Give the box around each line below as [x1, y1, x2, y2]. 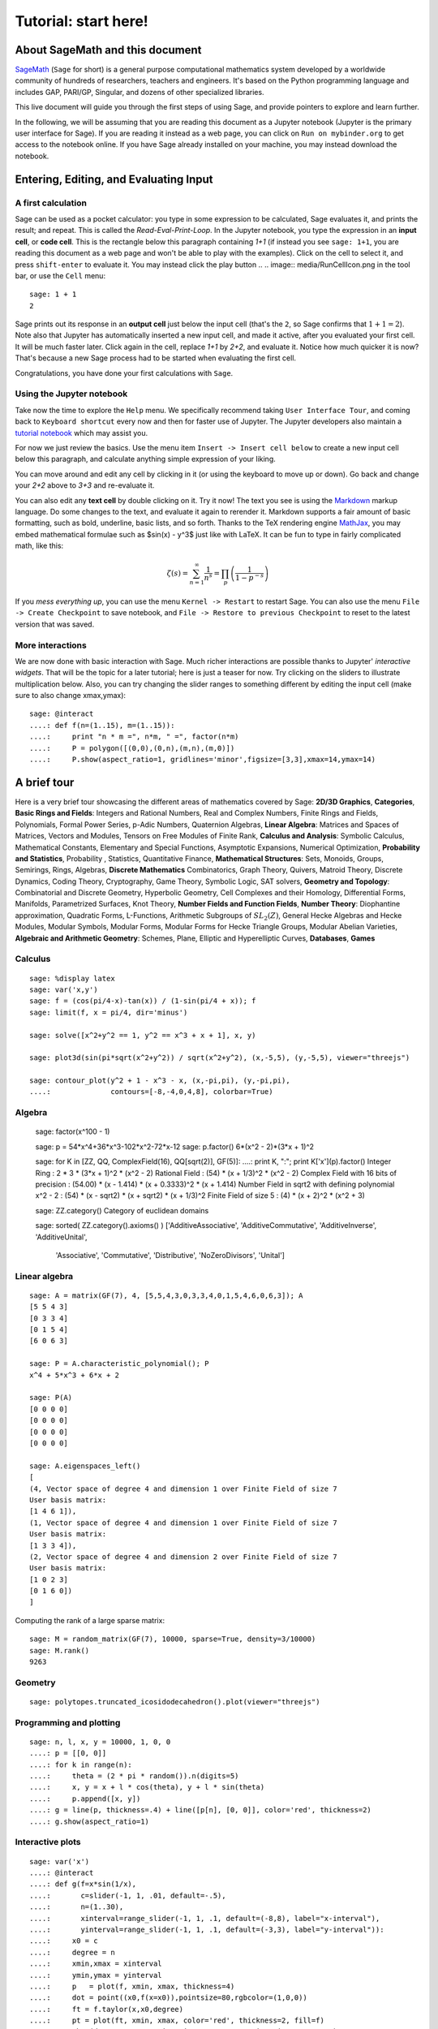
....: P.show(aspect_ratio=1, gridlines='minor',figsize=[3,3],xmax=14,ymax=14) [29, 755, 376, 765]
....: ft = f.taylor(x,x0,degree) [29, 2005, 184, 2014]
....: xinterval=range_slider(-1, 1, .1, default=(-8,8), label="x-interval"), [29, 1914, 380, 1923]
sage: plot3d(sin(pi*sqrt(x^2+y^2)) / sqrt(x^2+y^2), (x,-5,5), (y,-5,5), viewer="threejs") [29, 1053, 410, 1062]
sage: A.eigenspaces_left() [29, 1461, 141, 1471]
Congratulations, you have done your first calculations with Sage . [15, 368, 234, 377]
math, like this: [15, 541, 64, 551]
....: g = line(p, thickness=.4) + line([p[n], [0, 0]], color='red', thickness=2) [29, 1806, 372, 1815]
